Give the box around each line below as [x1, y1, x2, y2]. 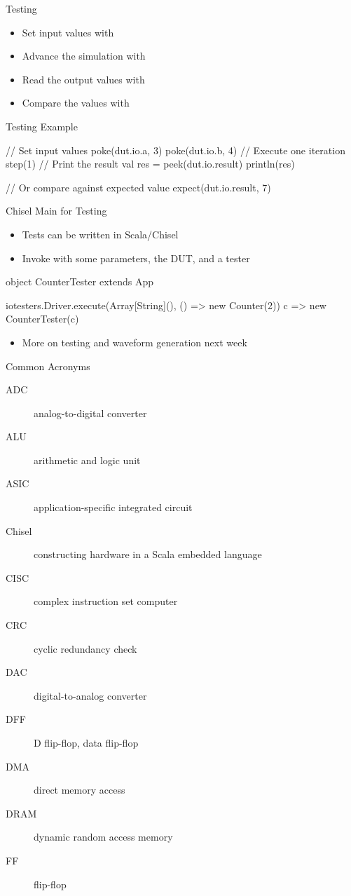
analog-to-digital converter [34, 405, 147, 420]
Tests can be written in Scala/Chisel [22, 226, 179, 241]
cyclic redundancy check [34, 641, 137, 656]
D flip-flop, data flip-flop [34, 735, 139, 749]
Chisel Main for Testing [6, 203, 107, 218]
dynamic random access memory [34, 829, 173, 844]
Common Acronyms [6, 358, 90, 373]
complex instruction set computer [34, 594, 178, 609]
